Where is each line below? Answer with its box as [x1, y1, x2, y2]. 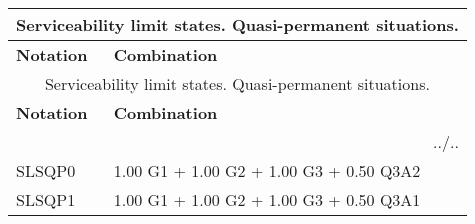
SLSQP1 [16, 188, 76, 211]
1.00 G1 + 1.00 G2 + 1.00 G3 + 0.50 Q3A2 [113, 159, 421, 182]
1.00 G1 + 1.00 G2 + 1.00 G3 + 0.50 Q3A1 [113, 188, 421, 211]
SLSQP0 [16, 159, 76, 182]
